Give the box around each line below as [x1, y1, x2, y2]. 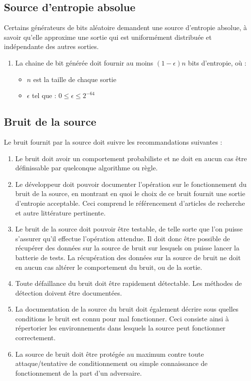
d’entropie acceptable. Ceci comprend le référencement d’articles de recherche [15, 198, 245, 208]
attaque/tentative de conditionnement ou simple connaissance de [15, 358, 208, 368]
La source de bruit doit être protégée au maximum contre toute [15, 348, 204, 359]
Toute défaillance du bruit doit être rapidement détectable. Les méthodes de [15, 278, 242, 288]
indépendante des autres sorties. [4, 41, 99, 51]
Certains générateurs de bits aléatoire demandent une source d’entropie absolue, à [4, 22, 247, 33]
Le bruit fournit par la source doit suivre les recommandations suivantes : [4, 136, 222, 147]
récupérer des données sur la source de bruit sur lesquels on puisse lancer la [15, 243, 239, 253]
